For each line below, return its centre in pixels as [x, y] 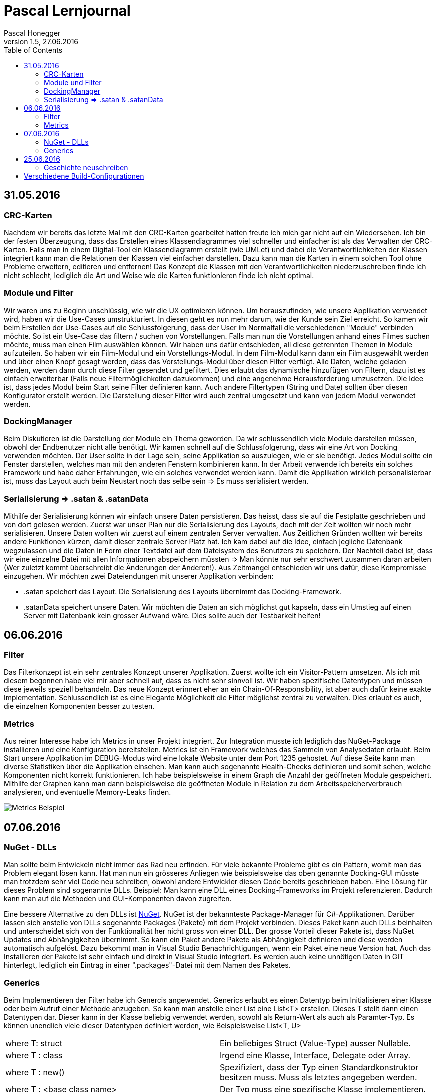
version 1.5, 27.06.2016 [41, 41]
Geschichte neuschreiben [86, 167]
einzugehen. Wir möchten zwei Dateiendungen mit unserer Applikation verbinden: [139, 576]
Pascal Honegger [32, 33]
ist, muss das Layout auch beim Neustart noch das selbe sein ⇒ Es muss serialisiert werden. [156, 481]
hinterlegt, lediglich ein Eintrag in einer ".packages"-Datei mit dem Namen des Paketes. [147, 965]
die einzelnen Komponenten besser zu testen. [79, 706]
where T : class [34, 1056]
